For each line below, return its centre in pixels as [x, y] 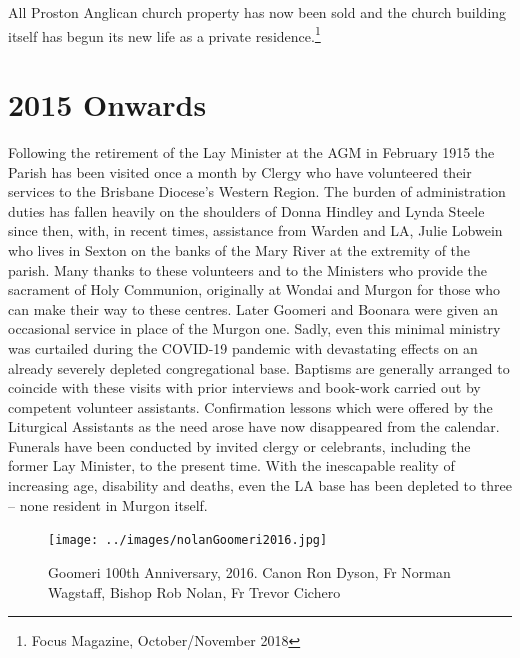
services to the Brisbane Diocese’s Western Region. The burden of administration [257, 191]
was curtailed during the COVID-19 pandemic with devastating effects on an [243, 347]
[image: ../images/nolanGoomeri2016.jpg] [188, 540]
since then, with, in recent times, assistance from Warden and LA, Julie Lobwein [255, 230]
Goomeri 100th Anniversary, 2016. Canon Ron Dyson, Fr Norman [249, 571]
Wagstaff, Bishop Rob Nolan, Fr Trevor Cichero [194, 591]
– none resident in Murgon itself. [108, 504]
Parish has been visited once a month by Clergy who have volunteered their [240, 171]
